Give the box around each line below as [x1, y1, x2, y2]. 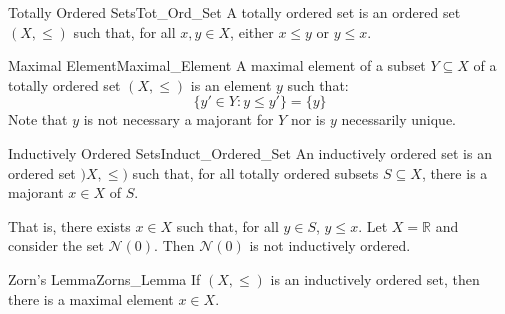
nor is [290, 109, 326, 130]
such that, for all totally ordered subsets [132, 162, 379, 183]
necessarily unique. [341, 109, 456, 130]
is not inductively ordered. [249, 235, 411, 256]
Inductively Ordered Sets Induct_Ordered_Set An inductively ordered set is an [8, 142, 492, 163]
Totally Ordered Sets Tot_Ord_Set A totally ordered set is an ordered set [8, 2, 461, 22]
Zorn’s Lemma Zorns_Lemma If [8, 268, 201, 289]
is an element [190, 74, 272, 95]
